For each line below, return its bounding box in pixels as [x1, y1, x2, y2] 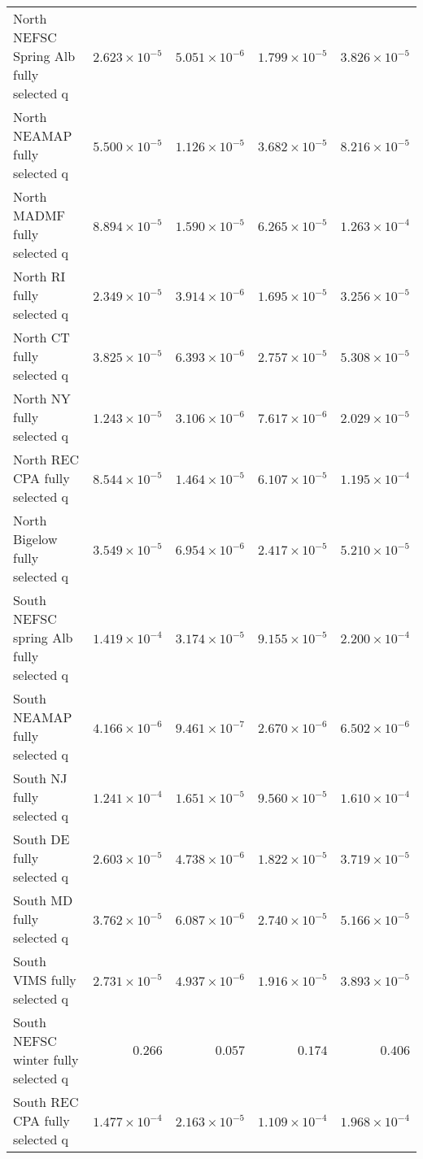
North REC [13, 450, 79, 468]
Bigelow [13, 529, 58, 548]
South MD [13, 891, 73, 909]
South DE [13, 830, 70, 848]
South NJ [13, 769, 68, 787]
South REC [13, 1092, 79, 1111]
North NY [13, 389, 71, 407]
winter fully [13, 1050, 79, 1069]
